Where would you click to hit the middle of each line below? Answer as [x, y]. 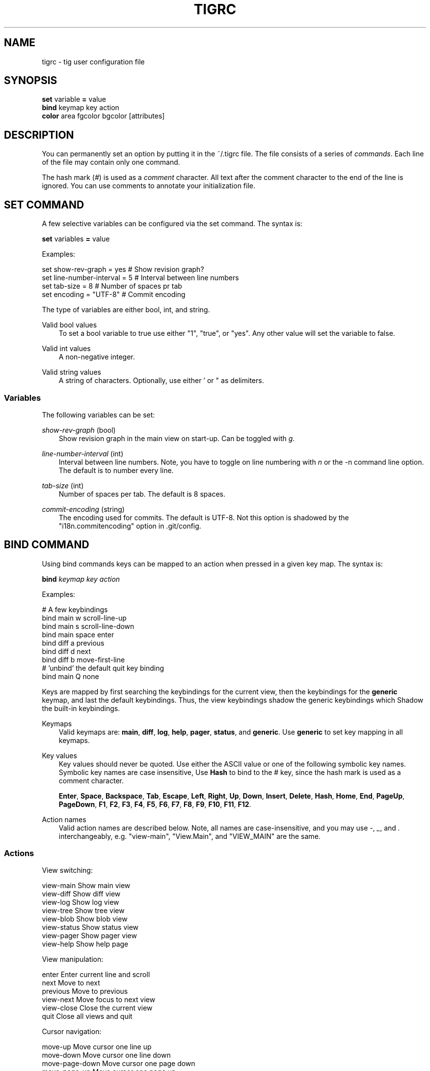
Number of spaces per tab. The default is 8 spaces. [142, 494]
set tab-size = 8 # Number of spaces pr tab [112, 286]
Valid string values [71, 372]
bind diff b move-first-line [83, 659]
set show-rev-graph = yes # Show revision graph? [123, 269]
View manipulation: [73, 959]
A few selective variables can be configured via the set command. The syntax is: [172, 224]
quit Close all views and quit [87, 1016]
